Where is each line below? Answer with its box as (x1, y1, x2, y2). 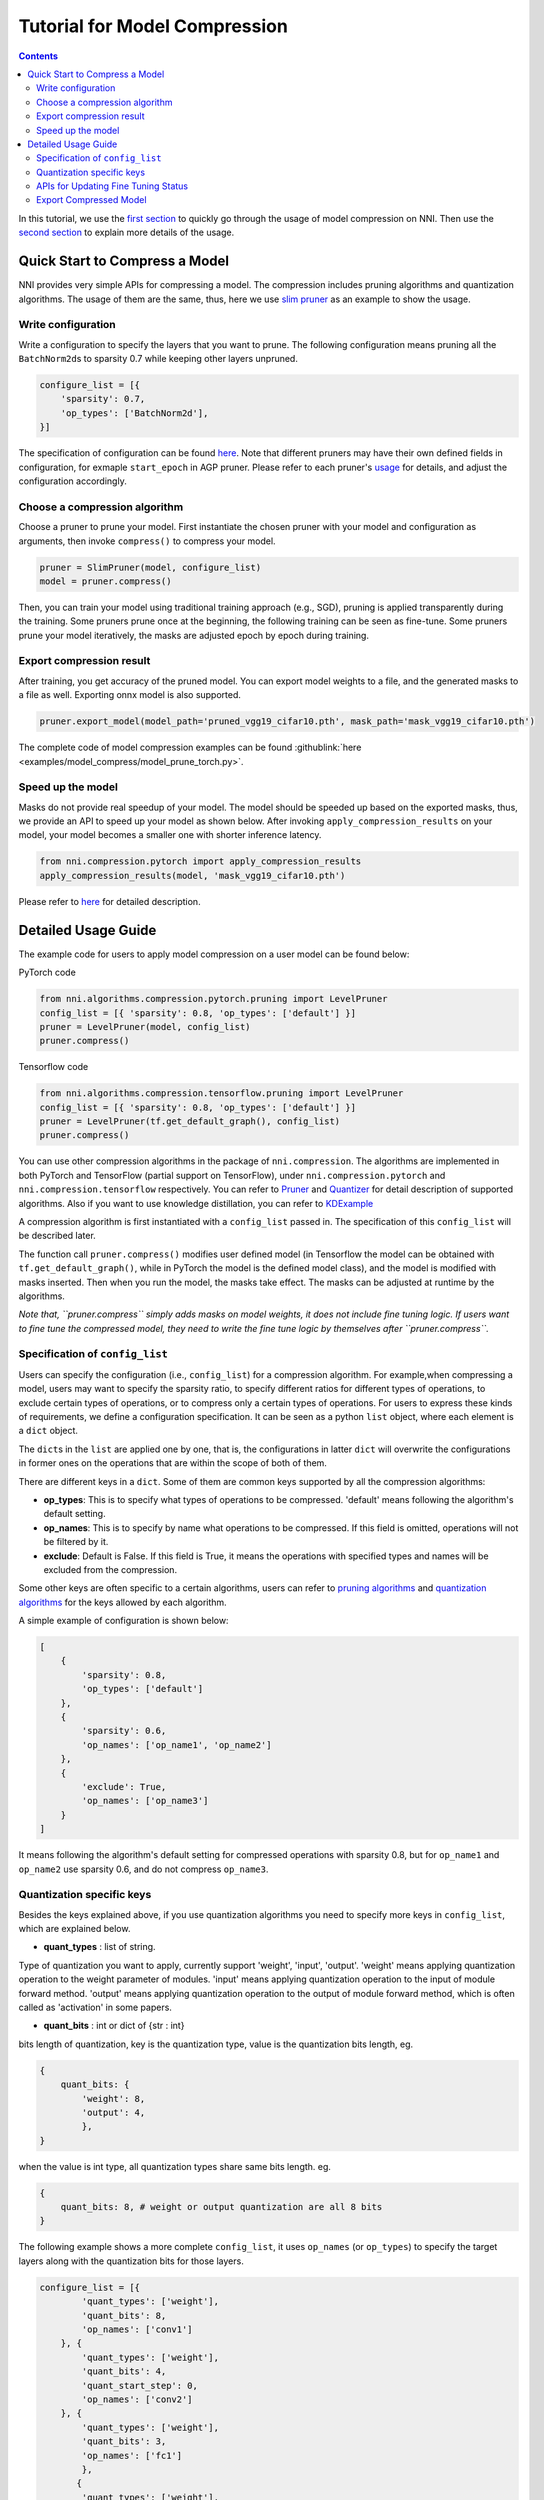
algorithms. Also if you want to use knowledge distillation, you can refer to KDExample (18, 1197, 374, 1209)
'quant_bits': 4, (81, 2366, 167, 2377)
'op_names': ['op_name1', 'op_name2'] (81, 1739, 272, 1750)
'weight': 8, (81, 2093, 146, 2104)
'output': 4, (81, 2106, 146, 2118)
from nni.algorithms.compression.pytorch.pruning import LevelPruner (39, 993, 388, 1005)
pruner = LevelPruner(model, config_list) (39, 1021, 251, 1032)
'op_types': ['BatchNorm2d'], (60, 407, 209, 419)
